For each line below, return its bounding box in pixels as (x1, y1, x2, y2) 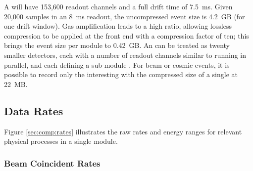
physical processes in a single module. (4, 136, 118, 146)
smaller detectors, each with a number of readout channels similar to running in (4, 49, 246, 60)
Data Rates (4, 103, 63, 118)
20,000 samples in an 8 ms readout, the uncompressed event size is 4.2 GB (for (4, 11, 245, 21)
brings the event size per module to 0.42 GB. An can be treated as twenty (4, 40, 230, 50)
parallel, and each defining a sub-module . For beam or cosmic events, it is (4, 59, 230, 70)
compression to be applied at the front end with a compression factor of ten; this (4, 30, 249, 41)
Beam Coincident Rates (4, 157, 101, 169)
